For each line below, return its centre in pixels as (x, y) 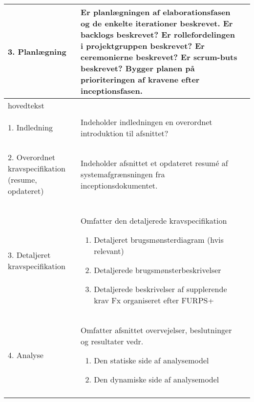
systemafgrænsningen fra (123, 174)
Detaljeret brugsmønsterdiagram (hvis (159, 240)
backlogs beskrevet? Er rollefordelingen (158, 34)
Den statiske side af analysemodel (151, 360)
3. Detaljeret (29, 255)
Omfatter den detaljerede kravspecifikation (154, 221)
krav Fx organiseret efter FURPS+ (154, 300)
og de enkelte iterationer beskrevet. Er (157, 23)
